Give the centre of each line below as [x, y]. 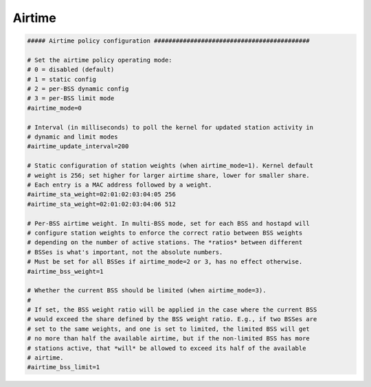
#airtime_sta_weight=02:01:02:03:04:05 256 [102, 195]
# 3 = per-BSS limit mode [71, 98]
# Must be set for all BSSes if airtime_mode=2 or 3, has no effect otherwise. [165, 262]
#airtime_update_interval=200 [78, 146]
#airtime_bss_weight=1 [65, 271]
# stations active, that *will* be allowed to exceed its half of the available [167, 348]
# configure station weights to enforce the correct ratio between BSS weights [165, 233]
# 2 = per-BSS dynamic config [78, 89]
